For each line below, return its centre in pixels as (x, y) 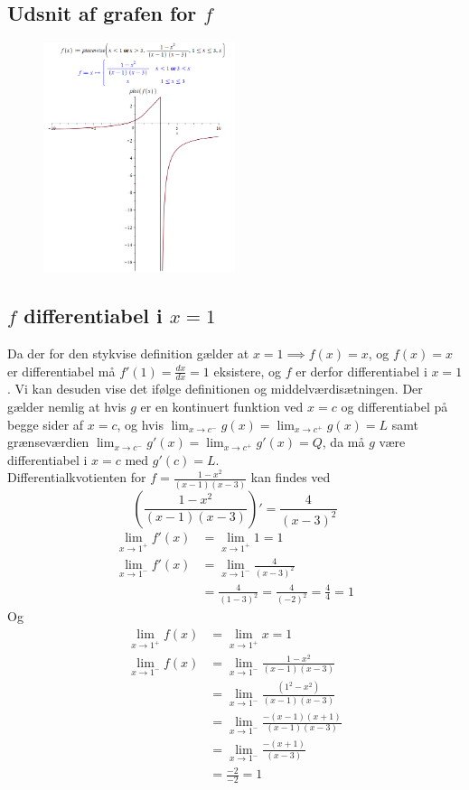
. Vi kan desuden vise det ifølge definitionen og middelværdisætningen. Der (215, 389)
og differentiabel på (394, 407)
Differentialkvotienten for (77, 477)
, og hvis (140, 424)
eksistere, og (247, 371)
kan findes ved (291, 477)
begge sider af (46, 424)
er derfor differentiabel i (361, 371)
